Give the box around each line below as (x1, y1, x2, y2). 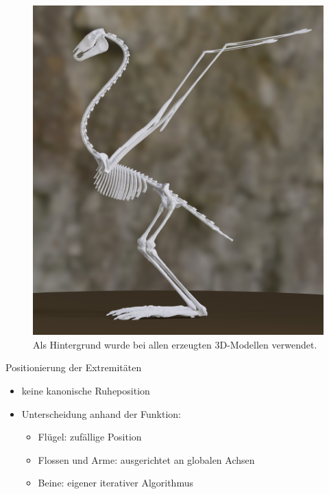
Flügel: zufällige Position (38, 430, 142, 444)
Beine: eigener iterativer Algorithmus (38, 475, 193, 490)
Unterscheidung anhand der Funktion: (21, 406, 181, 421)
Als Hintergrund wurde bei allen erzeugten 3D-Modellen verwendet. (33, 337, 317, 351)
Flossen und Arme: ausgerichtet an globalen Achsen (38, 452, 255, 467)
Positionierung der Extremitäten (5, 360, 142, 375)
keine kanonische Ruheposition (21, 384, 150, 398)
